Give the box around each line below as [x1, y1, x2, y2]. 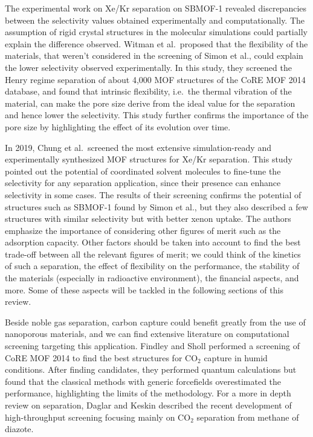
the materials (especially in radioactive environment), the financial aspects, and [5, 272, 299, 284]
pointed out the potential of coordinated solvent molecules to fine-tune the [5, 164, 281, 177]
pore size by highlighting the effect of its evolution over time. [5, 120, 231, 133]
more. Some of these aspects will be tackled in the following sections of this [5, 283, 283, 296]
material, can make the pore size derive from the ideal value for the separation [5, 96, 295, 109]
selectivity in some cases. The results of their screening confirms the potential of [5, 188, 302, 201]
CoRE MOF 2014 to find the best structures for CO [5, 351, 198, 364]
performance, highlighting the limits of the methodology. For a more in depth [5, 387, 291, 399]
